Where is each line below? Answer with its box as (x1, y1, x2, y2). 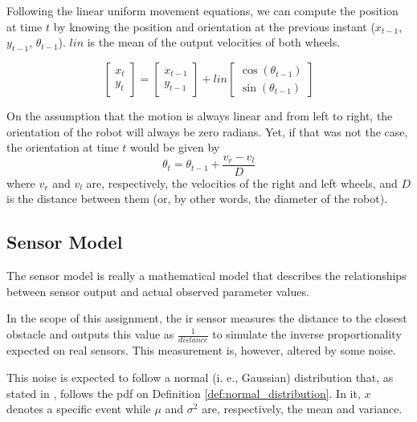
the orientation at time (6, 139, 119, 156)
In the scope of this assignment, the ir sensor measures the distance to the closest (6, 310, 407, 327)
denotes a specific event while (6, 400, 151, 417)
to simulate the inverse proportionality (212, 326, 402, 342)
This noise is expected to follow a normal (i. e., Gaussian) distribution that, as (6, 368, 394, 385)
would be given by (130, 139, 220, 156)
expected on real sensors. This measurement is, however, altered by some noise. (6, 342, 396, 359)
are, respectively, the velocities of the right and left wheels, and (86, 174, 398, 191)
